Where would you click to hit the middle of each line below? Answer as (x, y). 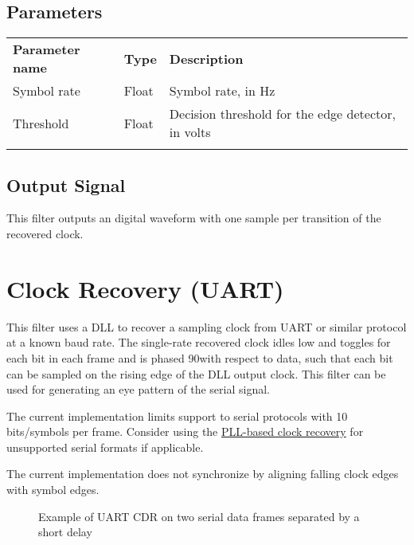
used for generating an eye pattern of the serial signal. (138, 389)
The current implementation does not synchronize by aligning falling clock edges (203, 474)
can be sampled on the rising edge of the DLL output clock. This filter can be (196, 373)
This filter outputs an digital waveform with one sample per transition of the (194, 218)
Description (206, 58)
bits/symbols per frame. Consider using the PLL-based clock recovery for (185, 431)
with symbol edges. (53, 490)
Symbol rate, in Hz (222, 91)
